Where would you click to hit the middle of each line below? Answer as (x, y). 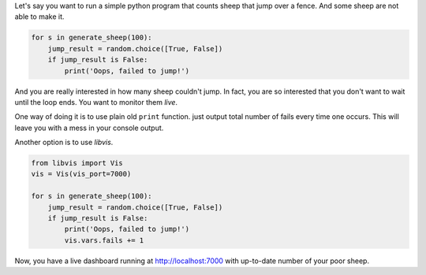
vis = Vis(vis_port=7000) (81, 174)
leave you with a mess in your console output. (89, 128)
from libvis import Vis (77, 163)
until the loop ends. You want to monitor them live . (96, 102)
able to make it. (39, 17)
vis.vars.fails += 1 (104, 240)
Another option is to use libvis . (64, 143)
